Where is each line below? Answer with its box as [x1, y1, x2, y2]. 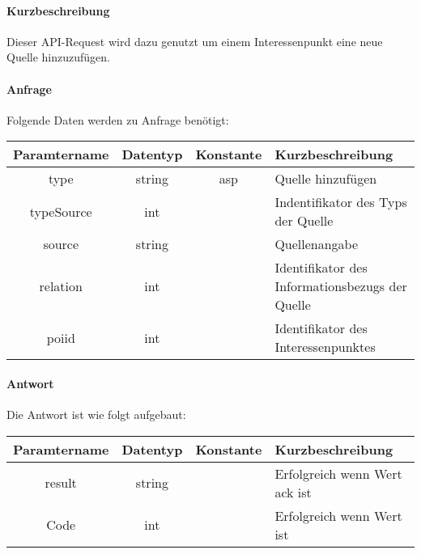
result [45, 473, 77, 493]
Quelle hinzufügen [274, 169, 377, 188]
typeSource [29, 201, 92, 221]
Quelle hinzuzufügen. [6, 49, 110, 66]
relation [39, 277, 83, 296]
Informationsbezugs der [274, 277, 407, 296]
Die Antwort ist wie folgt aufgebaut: [6, 406, 186, 423]
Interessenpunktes [274, 337, 376, 357]
